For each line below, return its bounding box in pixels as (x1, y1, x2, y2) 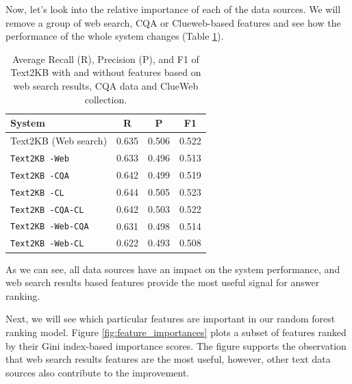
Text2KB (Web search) (10, 133, 108, 147)
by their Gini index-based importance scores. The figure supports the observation (5, 338, 347, 353)
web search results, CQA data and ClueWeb (13, 78, 199, 92)
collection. (84, 92, 127, 106)
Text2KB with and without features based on (10, 65, 201, 79)
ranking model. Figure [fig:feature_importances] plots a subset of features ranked (5, 324, 347, 339)
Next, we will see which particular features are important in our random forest (5, 311, 336, 326)
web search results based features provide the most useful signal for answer (5, 275, 320, 290)
